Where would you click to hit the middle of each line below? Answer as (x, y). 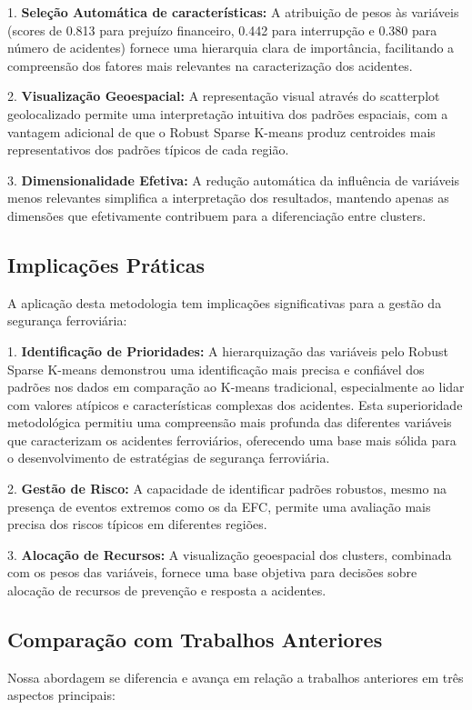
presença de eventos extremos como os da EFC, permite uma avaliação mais (219, 506)
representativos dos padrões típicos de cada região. (148, 150)
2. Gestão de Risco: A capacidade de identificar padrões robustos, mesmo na (227, 489)
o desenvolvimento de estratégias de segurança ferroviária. (169, 458)
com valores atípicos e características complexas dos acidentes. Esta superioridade (235, 404)
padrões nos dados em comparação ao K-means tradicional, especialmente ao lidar (236, 387)
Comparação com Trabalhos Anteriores (195, 640)
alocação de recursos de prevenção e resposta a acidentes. (167, 590)
